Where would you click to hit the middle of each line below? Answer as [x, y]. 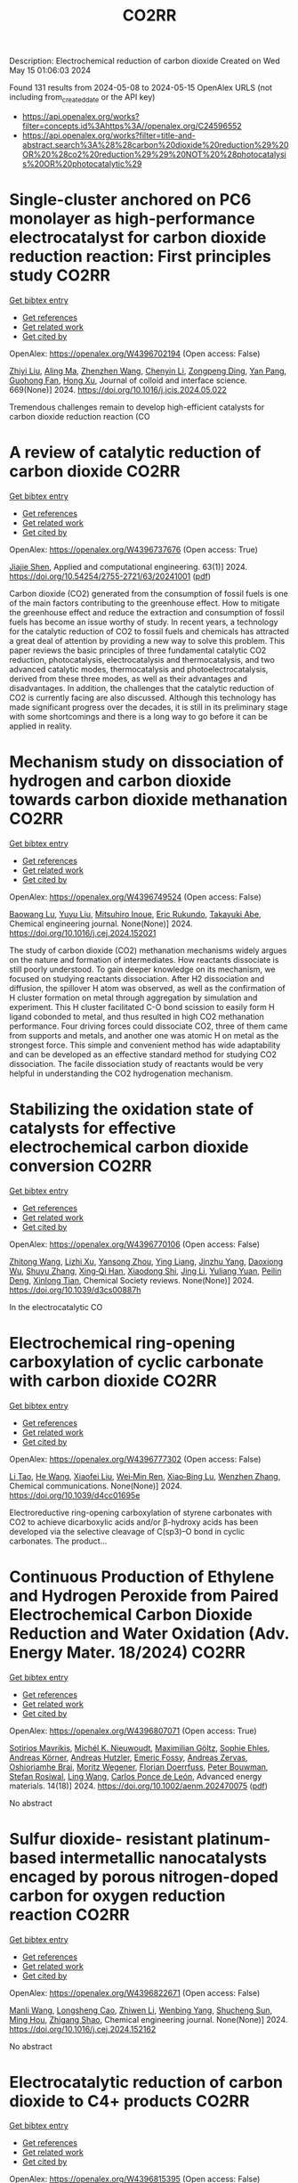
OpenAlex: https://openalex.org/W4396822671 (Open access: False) [135, 1992]
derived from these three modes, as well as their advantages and [128, 679]
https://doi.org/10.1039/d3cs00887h [75, 1290]
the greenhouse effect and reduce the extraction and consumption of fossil [147, 612]
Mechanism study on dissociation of [147, 762]
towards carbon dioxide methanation [149, 800]
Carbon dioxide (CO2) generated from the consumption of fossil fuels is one [149, 593]
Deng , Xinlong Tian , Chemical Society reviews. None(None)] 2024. [132, 1280]
